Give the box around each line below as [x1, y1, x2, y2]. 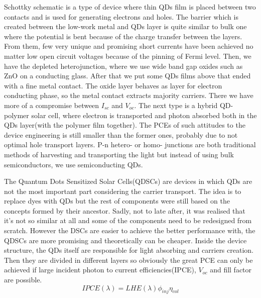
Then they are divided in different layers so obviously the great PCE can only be [4, 254, 253, 265]
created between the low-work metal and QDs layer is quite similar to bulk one [4, 21, 247, 32]
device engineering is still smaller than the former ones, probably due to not [4, 129, 238, 140]
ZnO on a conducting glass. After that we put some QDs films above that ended [4, 70, 251, 81]
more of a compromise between [4, 100, 99, 110]
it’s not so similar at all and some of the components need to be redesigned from [4, 215, 252, 226]
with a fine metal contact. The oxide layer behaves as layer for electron [4, 80, 222, 90]
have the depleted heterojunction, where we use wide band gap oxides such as [4, 60, 243, 71]
